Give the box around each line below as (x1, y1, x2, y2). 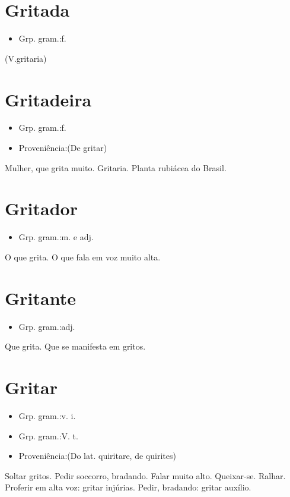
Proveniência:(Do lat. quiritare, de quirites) (18, 449, 176, 462)
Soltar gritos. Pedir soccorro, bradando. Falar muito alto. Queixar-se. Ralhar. (5, 469, 286, 482)
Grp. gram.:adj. (18, 320, 75, 332)
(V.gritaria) (5, 52, 47, 64)
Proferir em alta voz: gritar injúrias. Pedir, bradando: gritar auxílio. (5, 481, 251, 493)
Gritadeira (5, 87, 92, 111)
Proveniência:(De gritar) (18, 141, 107, 154)
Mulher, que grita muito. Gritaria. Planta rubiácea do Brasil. (5, 161, 227, 174)
